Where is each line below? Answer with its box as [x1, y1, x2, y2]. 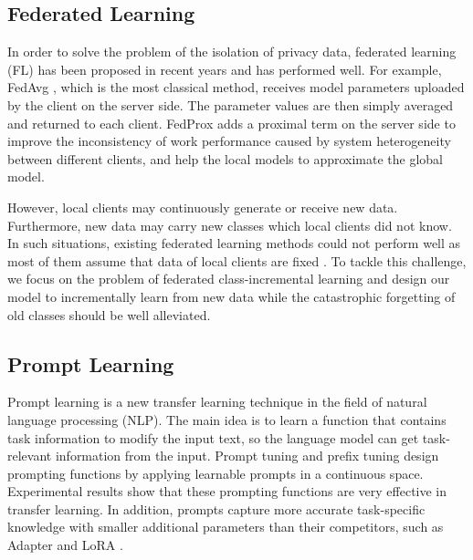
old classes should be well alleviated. [7, 305, 211, 324]
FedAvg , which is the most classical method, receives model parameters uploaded [7, 78, 465, 97]
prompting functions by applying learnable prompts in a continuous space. [7, 463, 424, 482]
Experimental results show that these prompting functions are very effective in [7, 482, 447, 501]
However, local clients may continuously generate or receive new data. [7, 197, 398, 216]
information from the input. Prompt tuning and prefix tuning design [55, 446, 439, 465]
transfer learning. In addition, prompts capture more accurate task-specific [7, 499, 426, 518]
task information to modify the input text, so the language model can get [7, 428, 419, 447]
